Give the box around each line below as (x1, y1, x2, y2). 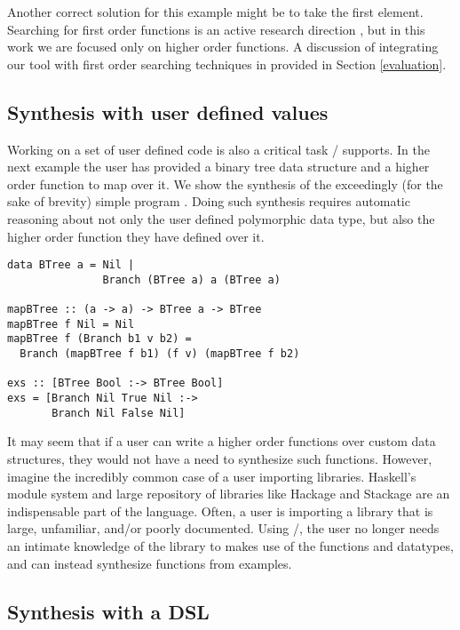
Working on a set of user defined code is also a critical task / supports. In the (7, 140, 430, 158)
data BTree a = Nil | (7, 259, 135, 272)
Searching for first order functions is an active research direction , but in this (7, 20, 425, 38)
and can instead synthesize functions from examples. (7, 554, 292, 572)
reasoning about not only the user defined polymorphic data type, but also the (7, 209, 435, 227)
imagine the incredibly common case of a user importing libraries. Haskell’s (7, 467, 416, 485)
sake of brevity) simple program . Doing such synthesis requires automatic (7, 192, 410, 211)
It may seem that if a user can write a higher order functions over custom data (7, 432, 436, 451)
